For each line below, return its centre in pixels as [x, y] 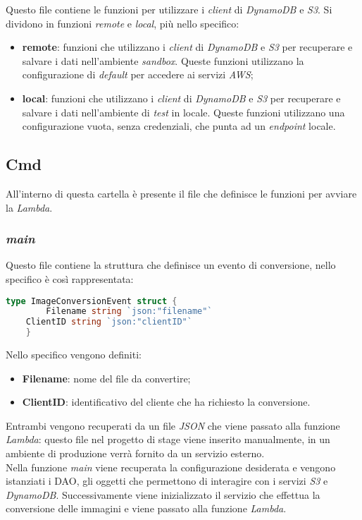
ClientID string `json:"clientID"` [109, 322]
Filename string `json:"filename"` [129, 312]
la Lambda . [29, 207]
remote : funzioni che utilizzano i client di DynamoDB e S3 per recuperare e [187, 47]
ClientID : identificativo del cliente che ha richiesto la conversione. [166, 402]
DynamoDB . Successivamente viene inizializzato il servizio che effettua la [163, 494]
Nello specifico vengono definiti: [74, 355]
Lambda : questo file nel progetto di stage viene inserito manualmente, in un [168, 439]
